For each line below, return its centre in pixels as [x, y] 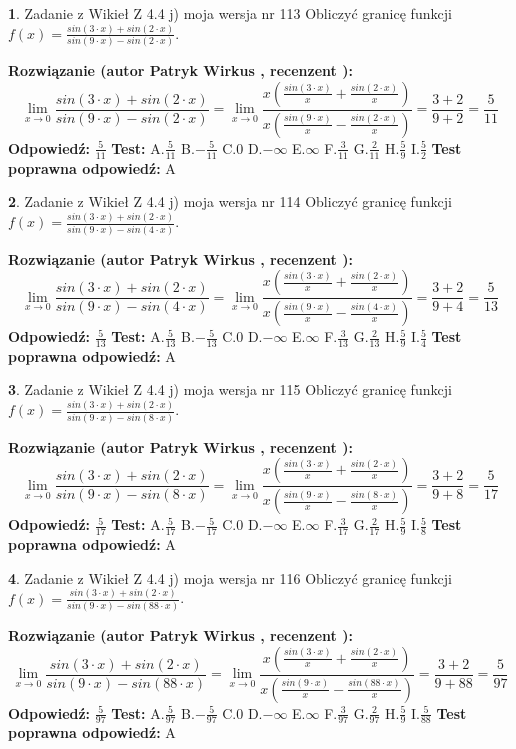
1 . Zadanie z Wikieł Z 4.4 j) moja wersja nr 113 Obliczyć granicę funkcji [230, 13]
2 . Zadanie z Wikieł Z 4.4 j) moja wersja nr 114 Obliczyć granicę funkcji [230, 201]
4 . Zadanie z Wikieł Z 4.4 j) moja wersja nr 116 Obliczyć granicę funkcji [230, 577]
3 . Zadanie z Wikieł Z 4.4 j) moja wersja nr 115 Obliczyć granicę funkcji [230, 389]
